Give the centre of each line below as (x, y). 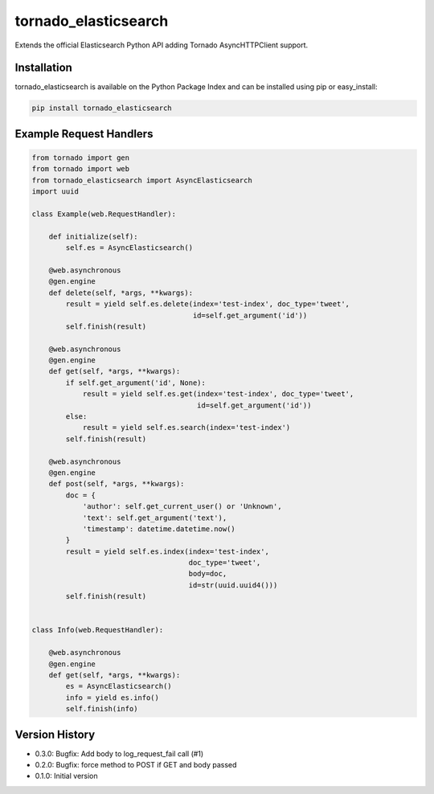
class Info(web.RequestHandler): (98, 630)
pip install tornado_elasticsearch (102, 108)
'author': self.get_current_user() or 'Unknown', (182, 507)
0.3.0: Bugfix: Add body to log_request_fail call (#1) (119, 753)
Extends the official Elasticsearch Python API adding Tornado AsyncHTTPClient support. (162, 45)
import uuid (55, 192)
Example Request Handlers (84, 134)
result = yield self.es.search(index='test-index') (186, 428)
